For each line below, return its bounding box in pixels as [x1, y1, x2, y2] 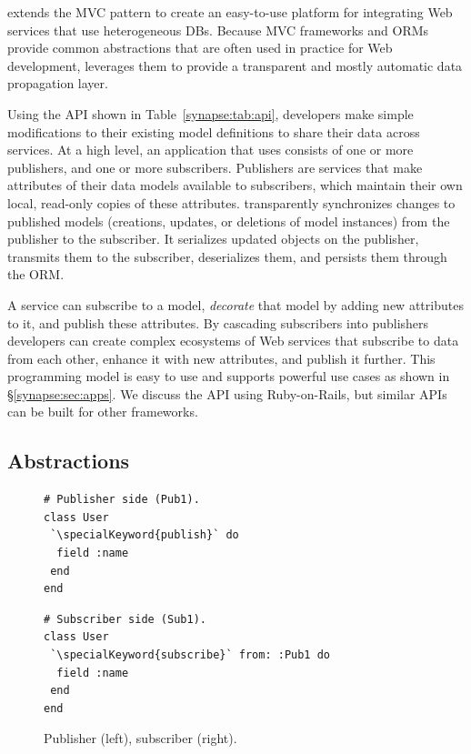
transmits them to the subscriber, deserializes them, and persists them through [7, 246, 447, 266]
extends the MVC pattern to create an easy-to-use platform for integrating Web [7, 3, 453, 21]
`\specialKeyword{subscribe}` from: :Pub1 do [50, 648, 330, 662]
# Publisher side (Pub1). [44, 493, 200, 507]
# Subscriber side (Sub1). [44, 612, 206, 626]
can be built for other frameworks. [7, 402, 198, 421]
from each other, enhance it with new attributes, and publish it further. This [7, 348, 436, 367]
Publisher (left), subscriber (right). [44, 729, 237, 748]
